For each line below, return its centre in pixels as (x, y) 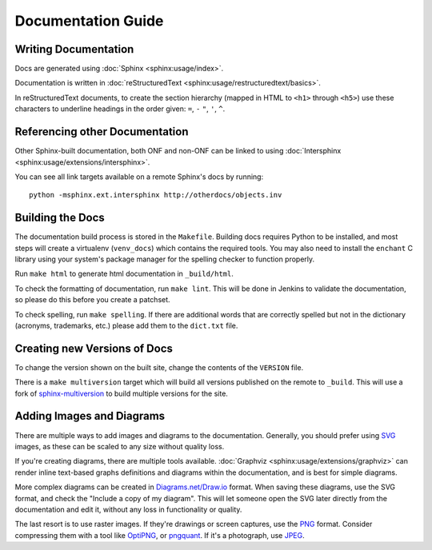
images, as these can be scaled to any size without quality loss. (120, 446)
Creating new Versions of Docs (94, 348)
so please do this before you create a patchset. (93, 300)
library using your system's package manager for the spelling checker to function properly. (165, 259)
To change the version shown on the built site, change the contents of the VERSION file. (159, 367)
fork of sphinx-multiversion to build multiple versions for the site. (121, 393)
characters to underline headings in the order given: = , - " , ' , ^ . (120, 109)
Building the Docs (60, 218)
